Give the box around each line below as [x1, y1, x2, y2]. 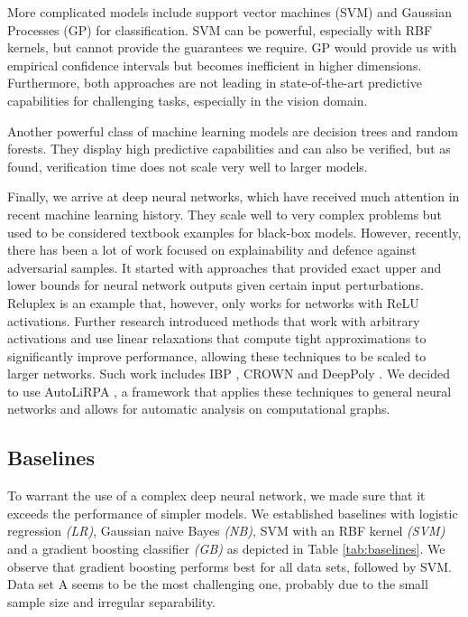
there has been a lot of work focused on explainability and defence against [7, 240, 417, 259]
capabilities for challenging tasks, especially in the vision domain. [7, 90, 368, 109]
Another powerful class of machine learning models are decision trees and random [7, 121, 458, 140]
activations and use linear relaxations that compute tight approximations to [7, 329, 427, 348]
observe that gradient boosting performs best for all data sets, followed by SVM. [7, 556, 453, 575]
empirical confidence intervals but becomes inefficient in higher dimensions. [7, 55, 422, 74]
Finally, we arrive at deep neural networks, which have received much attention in [7, 187, 460, 206]
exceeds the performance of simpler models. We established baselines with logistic [7, 503, 458, 522]
